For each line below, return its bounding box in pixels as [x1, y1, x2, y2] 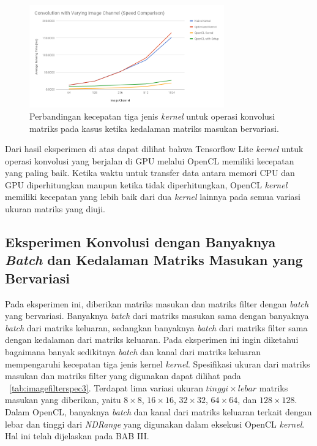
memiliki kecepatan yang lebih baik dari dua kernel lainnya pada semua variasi [5, 190, 300, 203]
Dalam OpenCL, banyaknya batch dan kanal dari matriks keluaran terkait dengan [5, 405, 312, 418]
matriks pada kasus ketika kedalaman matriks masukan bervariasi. [29, 121, 279, 134]
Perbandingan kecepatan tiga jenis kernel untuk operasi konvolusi [29, 109, 275, 122]
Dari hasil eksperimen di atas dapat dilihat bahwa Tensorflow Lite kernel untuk [5, 142, 304, 155]
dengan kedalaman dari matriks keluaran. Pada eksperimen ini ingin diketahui [5, 333, 299, 346]
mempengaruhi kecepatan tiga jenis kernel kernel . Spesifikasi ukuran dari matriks [5, 357, 310, 370]
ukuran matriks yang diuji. [5, 202, 105, 215]
